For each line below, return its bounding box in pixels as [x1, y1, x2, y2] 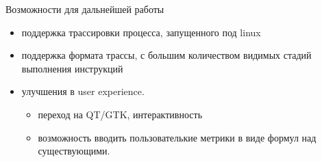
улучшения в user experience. [21, 84, 145, 98]
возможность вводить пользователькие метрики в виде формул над [38, 130, 317, 144]
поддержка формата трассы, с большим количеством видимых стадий [21, 48, 312, 62]
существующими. [38, 144, 110, 158]
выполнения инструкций [21, 61, 123, 75]
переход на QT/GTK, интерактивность [38, 107, 203, 121]
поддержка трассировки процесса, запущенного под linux [21, 25, 261, 39]
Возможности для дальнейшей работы [5, 2, 164, 16]
